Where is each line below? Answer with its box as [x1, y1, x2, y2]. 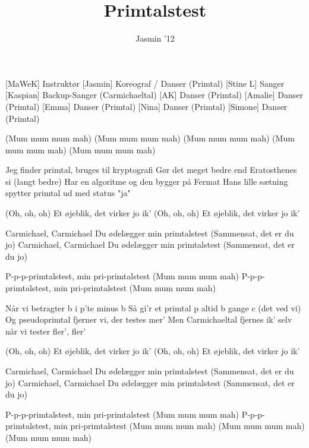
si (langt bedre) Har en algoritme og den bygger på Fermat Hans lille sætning [5, 175, 288, 187]
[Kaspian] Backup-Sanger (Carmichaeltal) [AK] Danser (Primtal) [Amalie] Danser [5, 89, 303, 101]
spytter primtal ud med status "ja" [5, 187, 131, 199]
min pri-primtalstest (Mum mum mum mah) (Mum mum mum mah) [53, 419, 305, 432]
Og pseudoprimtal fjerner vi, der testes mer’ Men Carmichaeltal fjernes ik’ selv [5, 313, 292, 326]
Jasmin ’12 [135, 32, 175, 45]
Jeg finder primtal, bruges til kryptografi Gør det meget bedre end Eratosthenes [5, 163, 297, 176]
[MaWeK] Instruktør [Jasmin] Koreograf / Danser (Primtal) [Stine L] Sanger [5, 77, 285, 89]
